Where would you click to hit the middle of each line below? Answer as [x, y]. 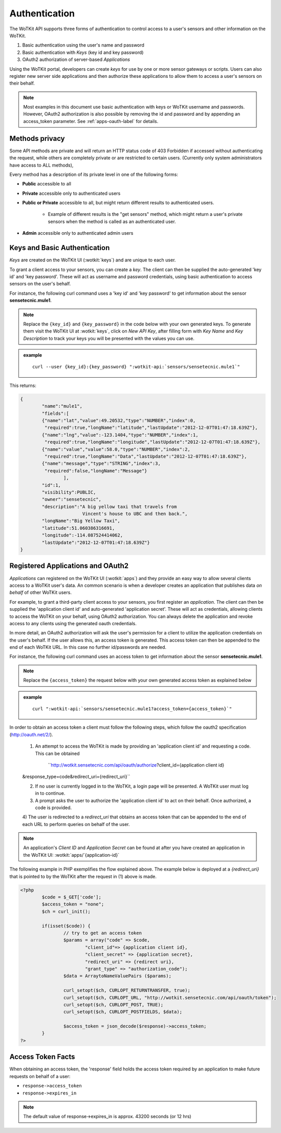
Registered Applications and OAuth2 [69, 566]
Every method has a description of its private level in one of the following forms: [94, 174]
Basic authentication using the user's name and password [83, 45]
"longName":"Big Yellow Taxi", [81, 521]
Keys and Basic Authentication [60, 248]
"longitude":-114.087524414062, [82, 535]
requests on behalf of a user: [40, 1076]
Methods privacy [37, 138]
